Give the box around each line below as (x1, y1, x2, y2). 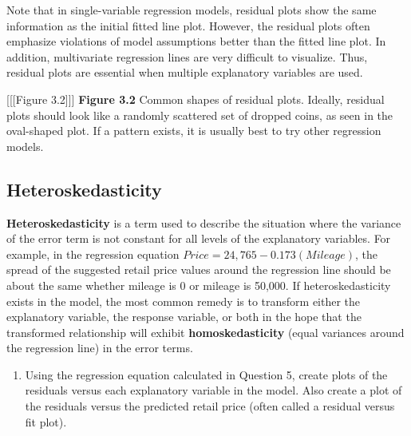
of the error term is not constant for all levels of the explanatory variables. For (6, 230, 391, 247)
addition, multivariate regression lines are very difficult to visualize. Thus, (6, 48, 368, 65)
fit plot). (25, 413, 67, 430)
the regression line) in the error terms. (6, 339, 193, 356)
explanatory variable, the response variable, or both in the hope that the (6, 308, 362, 325)
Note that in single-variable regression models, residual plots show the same (6, 2, 377, 18)
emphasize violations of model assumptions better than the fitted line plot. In (6, 33, 386, 50)
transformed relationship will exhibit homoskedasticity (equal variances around (6, 323, 405, 340)
